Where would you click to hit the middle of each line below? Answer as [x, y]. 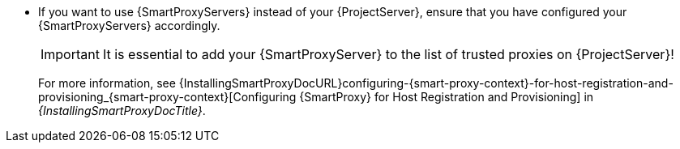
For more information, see [107, 83]
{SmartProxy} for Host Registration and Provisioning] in [447, 97]
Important [70, 54]
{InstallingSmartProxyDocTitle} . [122, 111]
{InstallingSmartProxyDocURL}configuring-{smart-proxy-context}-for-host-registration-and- [426, 83]
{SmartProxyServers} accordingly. [129, 26]
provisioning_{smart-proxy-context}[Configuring [167, 97]
